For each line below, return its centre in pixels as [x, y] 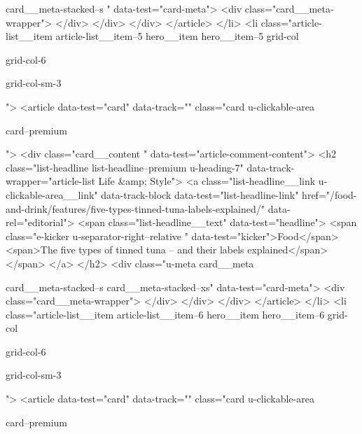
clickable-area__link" [52, 194]
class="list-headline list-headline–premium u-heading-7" [125, 167]
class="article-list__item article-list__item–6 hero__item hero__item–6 [165, 314]
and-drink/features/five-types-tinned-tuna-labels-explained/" [135, 208]
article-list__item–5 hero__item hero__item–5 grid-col [177, 36]
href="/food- [329, 194]
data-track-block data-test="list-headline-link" [200, 194]
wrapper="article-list [50, 181]
